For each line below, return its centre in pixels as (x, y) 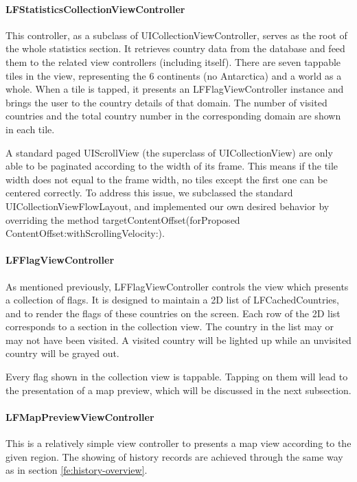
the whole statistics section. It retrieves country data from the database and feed (175, 48)
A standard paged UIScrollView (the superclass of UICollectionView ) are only (169, 152)
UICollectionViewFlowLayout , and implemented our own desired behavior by (168, 206)
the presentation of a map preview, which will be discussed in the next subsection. (178, 390)
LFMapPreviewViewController (80, 416)
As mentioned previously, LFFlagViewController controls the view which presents (177, 286)
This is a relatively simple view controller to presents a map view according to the (178, 443)
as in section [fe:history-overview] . (77, 470)
